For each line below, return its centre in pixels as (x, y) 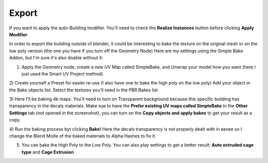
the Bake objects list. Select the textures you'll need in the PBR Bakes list (84, 90)
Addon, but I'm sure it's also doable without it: (56, 58)
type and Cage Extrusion (48, 152)
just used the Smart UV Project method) (62, 74)
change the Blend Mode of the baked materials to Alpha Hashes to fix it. (83, 136)
